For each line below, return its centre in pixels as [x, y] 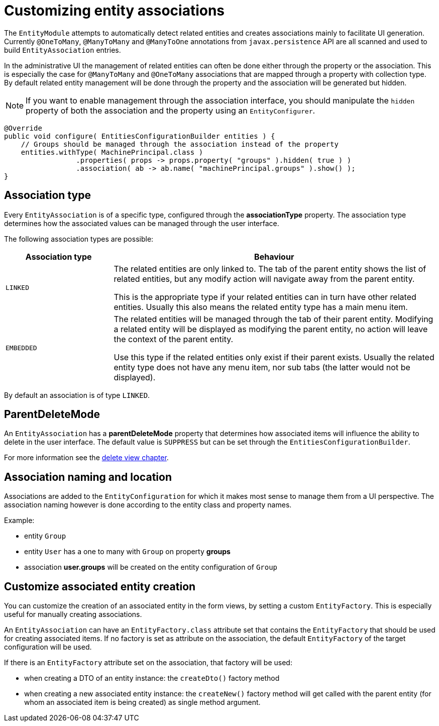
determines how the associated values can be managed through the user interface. [142, 223]
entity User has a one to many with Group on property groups [127, 552]
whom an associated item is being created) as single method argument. [142, 702]
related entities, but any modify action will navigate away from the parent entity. [264, 279]
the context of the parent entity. [174, 339]
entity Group [45, 536]
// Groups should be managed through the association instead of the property [180, 144]
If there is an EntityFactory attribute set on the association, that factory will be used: [148, 663]
